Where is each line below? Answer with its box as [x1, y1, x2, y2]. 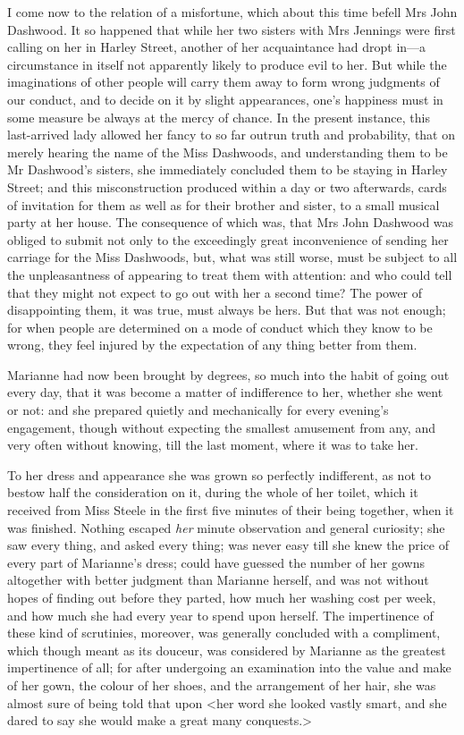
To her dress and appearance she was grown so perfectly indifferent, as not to [7, 465, 431, 484]
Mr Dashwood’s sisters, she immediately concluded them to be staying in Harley [7, 160, 448, 179]
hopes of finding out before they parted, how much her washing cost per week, [7, 588, 436, 606]
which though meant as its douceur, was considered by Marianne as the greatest [7, 640, 446, 659]
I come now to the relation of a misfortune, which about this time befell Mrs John [7, 3, 458, 21]
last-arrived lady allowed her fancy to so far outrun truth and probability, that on [7, 125, 456, 144]
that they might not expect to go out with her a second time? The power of [7, 283, 423, 301]
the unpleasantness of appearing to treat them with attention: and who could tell [7, 265, 452, 283]
